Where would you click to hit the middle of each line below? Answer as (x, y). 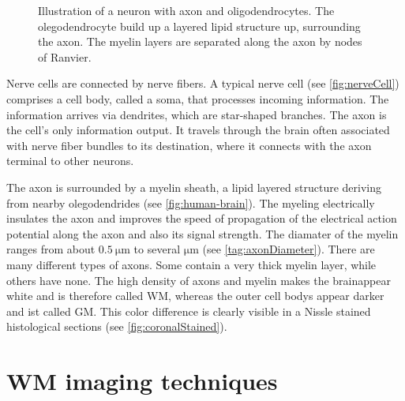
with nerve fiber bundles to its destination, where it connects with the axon (189, 145)
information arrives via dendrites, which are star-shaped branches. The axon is (197, 114)
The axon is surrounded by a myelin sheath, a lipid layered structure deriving (194, 187)
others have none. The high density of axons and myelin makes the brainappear (199, 280)
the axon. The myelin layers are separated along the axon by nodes (200, 41)
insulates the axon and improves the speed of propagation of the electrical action (202, 218)
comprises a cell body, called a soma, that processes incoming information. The (198, 98)
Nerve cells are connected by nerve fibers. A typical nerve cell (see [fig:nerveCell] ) (203, 83)
